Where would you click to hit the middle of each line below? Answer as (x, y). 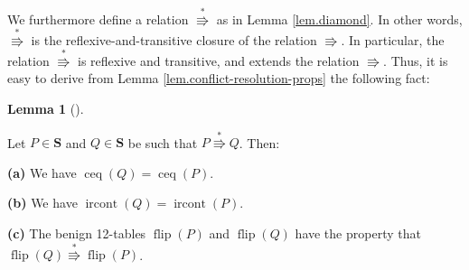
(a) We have (42, 172)
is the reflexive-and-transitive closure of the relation (174, 39)
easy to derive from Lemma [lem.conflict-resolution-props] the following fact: (219, 78)
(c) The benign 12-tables (77, 233)
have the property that (358, 233)
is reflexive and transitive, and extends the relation (219, 60)
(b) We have (42, 203)
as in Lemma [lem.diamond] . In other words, (339, 19)
